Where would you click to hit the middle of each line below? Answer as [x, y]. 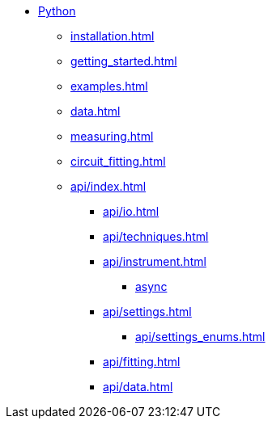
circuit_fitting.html [118, 161]
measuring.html [112, 136]
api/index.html [108, 186]
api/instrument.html [155, 261]
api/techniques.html [156, 236]
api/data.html [138, 387]
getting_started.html [124, 61]
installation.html [113, 36]
